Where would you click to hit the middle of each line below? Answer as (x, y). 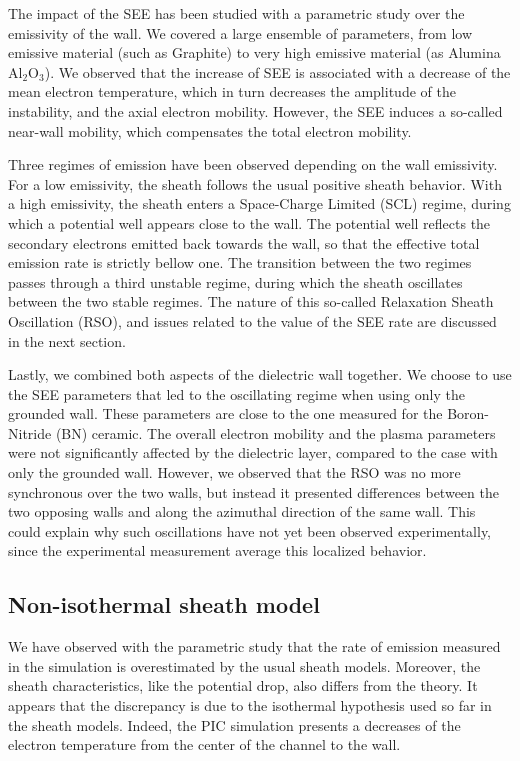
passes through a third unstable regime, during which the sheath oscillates (235, 281)
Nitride (30, 432)
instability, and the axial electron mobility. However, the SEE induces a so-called (255, 110)
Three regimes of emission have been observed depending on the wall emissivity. (253, 164)
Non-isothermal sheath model (164, 604)
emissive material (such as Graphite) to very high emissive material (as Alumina (254, 52)
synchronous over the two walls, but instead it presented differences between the (253, 491)
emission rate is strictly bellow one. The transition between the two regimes (240, 262)
